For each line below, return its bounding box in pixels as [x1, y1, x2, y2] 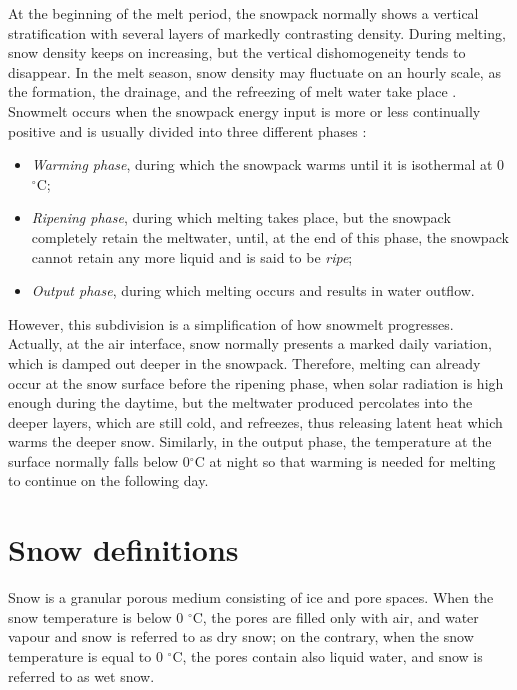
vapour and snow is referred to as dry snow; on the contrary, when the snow [8, 626, 474, 647]
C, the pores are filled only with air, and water [192, 606, 479, 627]
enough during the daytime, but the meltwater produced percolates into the [8, 392, 473, 413]
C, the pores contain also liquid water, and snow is [172, 645, 483, 666]
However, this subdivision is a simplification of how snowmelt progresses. [8, 313, 454, 334]
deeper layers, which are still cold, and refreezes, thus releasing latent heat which [8, 411, 503, 432]
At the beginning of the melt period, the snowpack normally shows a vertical [8, 3, 479, 23]
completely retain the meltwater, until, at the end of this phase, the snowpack [31, 226, 509, 247]
